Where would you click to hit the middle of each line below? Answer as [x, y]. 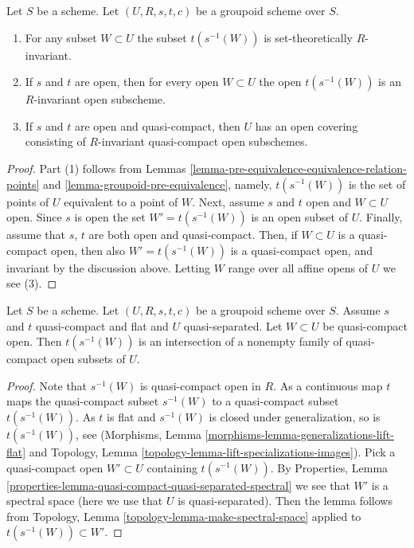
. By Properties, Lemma [329, 467]
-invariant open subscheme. [100, 99]
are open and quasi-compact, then [158, 125]
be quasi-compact [365, 325]
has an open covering [307, 125]
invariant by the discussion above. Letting [108, 267]
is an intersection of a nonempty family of [240, 341]
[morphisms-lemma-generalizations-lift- [299, 434]
